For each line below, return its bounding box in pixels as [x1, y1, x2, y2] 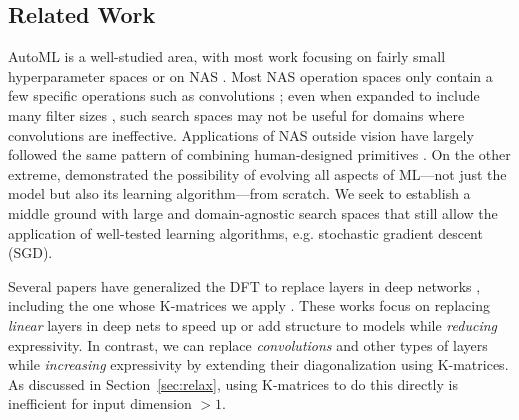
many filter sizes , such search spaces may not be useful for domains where [8, 104, 465, 125]
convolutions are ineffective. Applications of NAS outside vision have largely [8, 124, 474, 145]
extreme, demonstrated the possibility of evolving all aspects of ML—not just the [8, 163, 507, 184]
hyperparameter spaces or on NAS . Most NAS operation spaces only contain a [8, 65, 493, 86]
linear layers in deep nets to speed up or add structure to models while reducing [8, 314, 497, 335]
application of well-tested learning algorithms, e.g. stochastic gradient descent [8, 222, 483, 243]
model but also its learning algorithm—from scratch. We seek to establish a [8, 183, 471, 204]
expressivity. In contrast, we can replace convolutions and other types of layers [8, 334, 488, 355]
